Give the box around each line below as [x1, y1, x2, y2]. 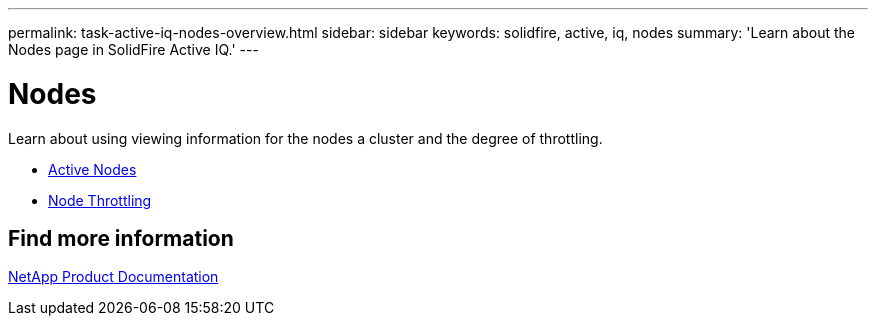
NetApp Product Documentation [8, 268, 219, 286]
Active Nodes [48, 160, 137, 178]
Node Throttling [48, 191, 152, 209]
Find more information [8, 225, 234, 251]
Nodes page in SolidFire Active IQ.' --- [8, 41, 259, 58]
